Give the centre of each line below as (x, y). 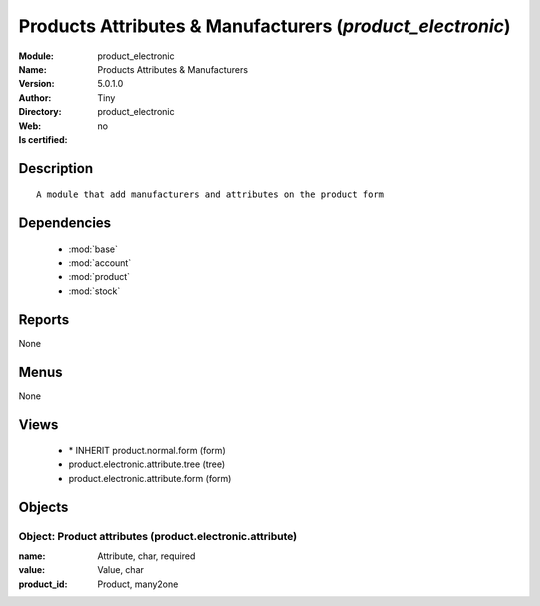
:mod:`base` (93, 249)
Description (56, 168)
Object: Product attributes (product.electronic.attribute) (158, 536)
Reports (44, 319)
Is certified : (43, 139)
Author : (35, 97)
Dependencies (65, 223)
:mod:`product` (99, 277)
